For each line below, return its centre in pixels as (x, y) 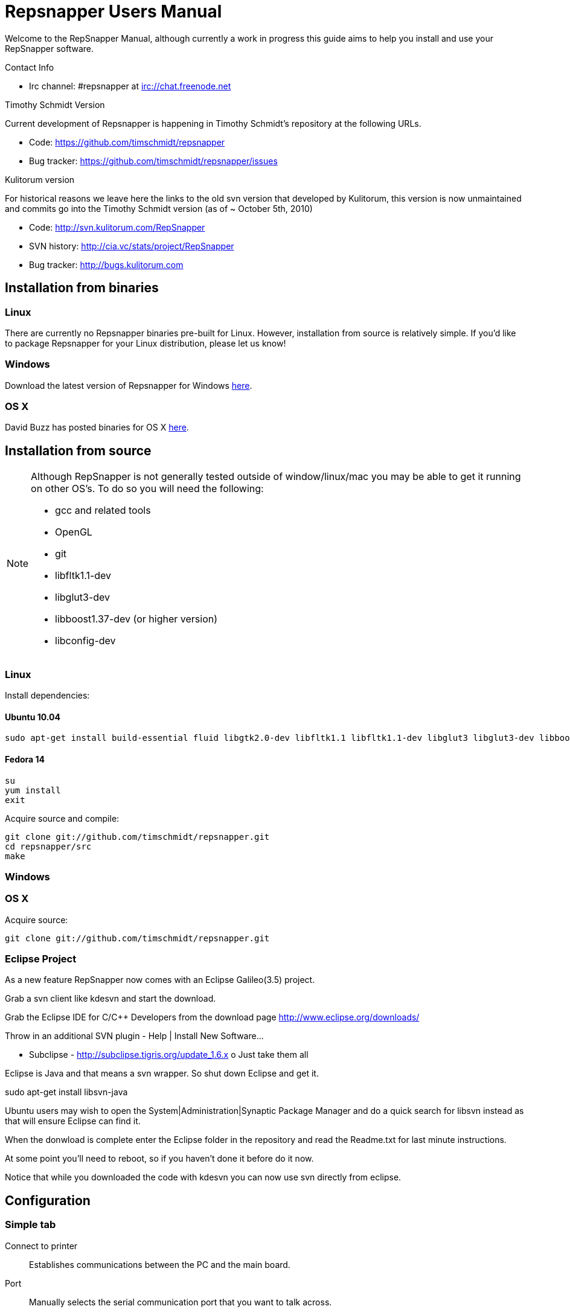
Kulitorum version (40, 179)
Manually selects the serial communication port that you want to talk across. (181, 1302)
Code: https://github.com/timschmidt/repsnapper (127, 142)
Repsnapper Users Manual (114, 11)
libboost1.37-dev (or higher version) (136, 619)
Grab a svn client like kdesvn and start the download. (110, 999)
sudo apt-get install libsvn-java (66, 1092)
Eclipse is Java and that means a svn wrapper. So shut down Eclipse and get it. (162, 1074)
